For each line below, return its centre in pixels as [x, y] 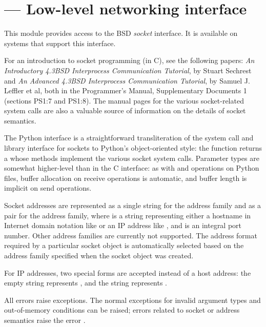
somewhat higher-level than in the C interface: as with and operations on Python [132, 168]
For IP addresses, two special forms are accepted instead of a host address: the [128, 272]
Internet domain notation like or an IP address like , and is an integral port [123, 225]
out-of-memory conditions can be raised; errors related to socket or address [122, 310]
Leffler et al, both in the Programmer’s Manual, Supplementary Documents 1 [126, 90]
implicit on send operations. [48, 188]
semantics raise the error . [45, 320]
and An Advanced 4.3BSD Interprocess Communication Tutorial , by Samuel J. [127, 80]
